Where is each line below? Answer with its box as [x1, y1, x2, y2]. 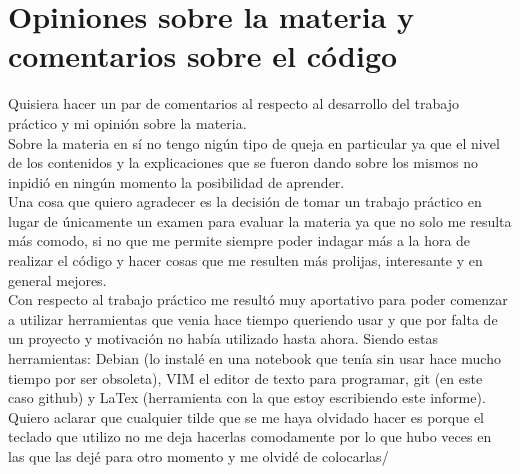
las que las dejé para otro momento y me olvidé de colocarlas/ [8, 446, 389, 466]
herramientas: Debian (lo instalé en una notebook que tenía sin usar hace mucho [8, 348, 501, 369]
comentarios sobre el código [8, 35, 398, 76]
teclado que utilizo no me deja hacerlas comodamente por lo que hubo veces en [8, 426, 492, 447]
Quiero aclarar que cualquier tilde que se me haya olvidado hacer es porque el [8, 406, 484, 427]
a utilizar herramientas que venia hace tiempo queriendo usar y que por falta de [8, 308, 498, 329]
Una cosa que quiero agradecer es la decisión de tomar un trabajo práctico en [8, 191, 482, 212]
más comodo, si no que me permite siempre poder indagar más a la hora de [8, 230, 471, 251]
